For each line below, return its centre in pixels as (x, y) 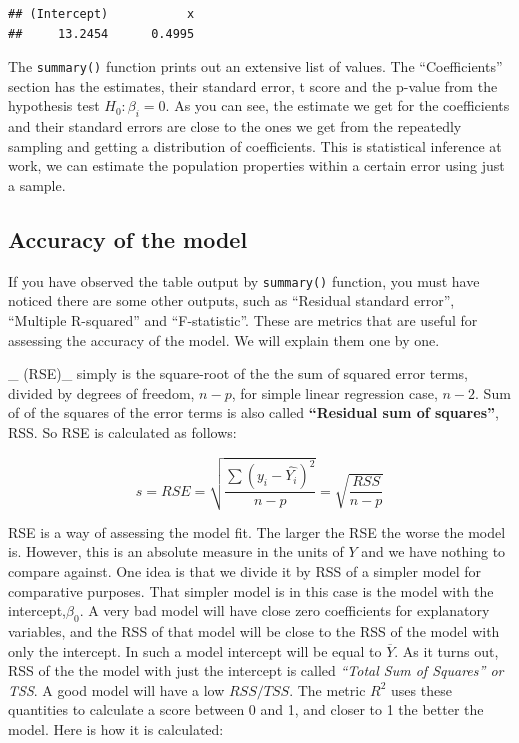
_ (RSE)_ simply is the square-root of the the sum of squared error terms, (238, 373)
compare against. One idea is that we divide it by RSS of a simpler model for (245, 571)
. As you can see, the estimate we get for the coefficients (337, 105)
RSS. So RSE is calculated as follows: (122, 432)
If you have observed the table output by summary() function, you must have (244, 280)
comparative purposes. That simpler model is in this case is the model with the (251, 590)
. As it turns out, (446, 650)
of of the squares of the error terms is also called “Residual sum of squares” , (253, 412)
